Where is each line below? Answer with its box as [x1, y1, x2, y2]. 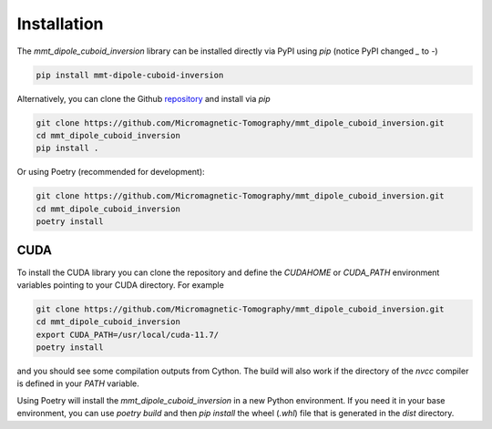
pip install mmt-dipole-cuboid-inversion [36, 69, 224, 80]
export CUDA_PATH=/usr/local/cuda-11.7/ [36, 329, 219, 340]
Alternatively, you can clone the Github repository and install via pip [16, 93, 271, 104]
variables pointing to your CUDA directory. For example [16, 279, 225, 291]
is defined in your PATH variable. [16, 378, 140, 389]
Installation [16, 14, 104, 34]
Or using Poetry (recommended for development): [16, 167, 205, 178]
